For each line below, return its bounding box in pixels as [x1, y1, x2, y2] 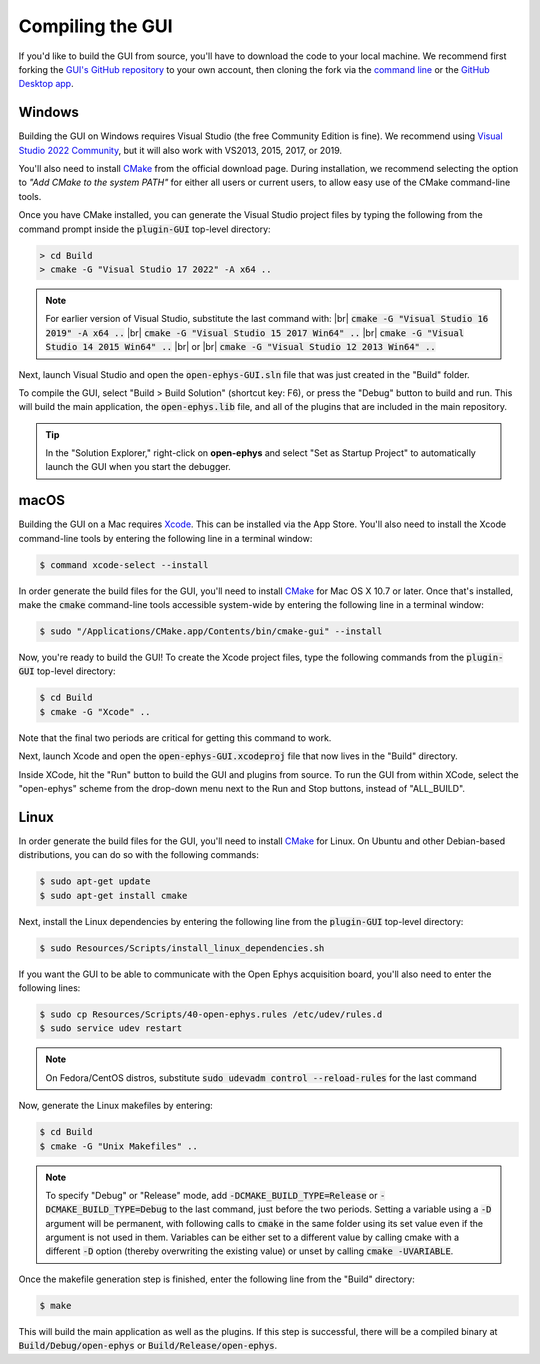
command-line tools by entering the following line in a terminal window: [18, 532, 313, 544]
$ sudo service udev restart [39, 1023, 183, 1034]
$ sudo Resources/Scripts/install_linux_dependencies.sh [39, 942, 325, 954]
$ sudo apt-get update [39, 876, 151, 887]
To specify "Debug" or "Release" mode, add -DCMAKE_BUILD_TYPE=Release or [45, 1189, 378, 1201]
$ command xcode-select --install [39, 559, 209, 570]
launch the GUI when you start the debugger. [45, 461, 232, 473]
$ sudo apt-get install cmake [39, 890, 188, 901]
